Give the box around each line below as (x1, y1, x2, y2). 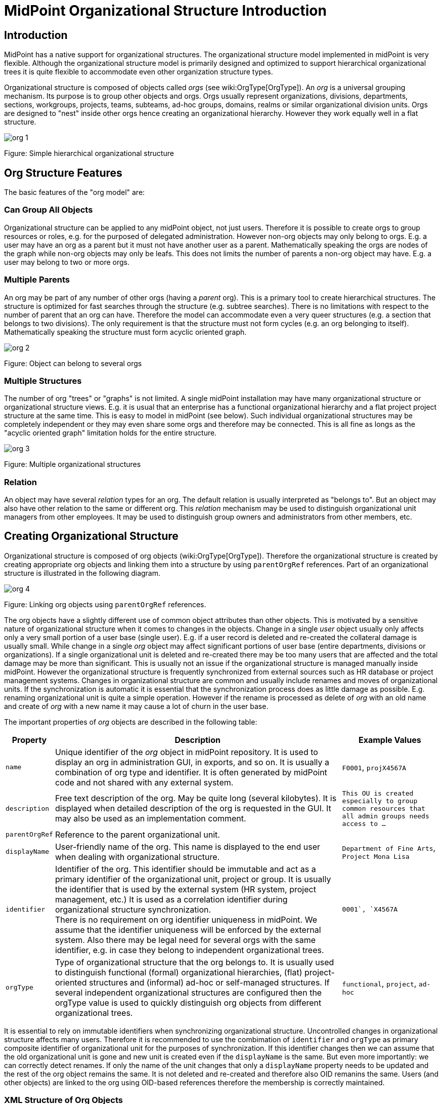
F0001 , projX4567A (342, 762, 407, 772)
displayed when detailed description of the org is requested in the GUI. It (55, 803, 331, 814)
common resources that (342, 804, 425, 812)
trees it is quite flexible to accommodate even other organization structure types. (4, 67, 273, 76)
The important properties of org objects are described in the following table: (4, 717, 257, 726)
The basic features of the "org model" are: (4, 188, 145, 197)
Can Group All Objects (4, 205, 93, 215)
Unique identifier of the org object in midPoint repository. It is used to (55, 746, 318, 757)
